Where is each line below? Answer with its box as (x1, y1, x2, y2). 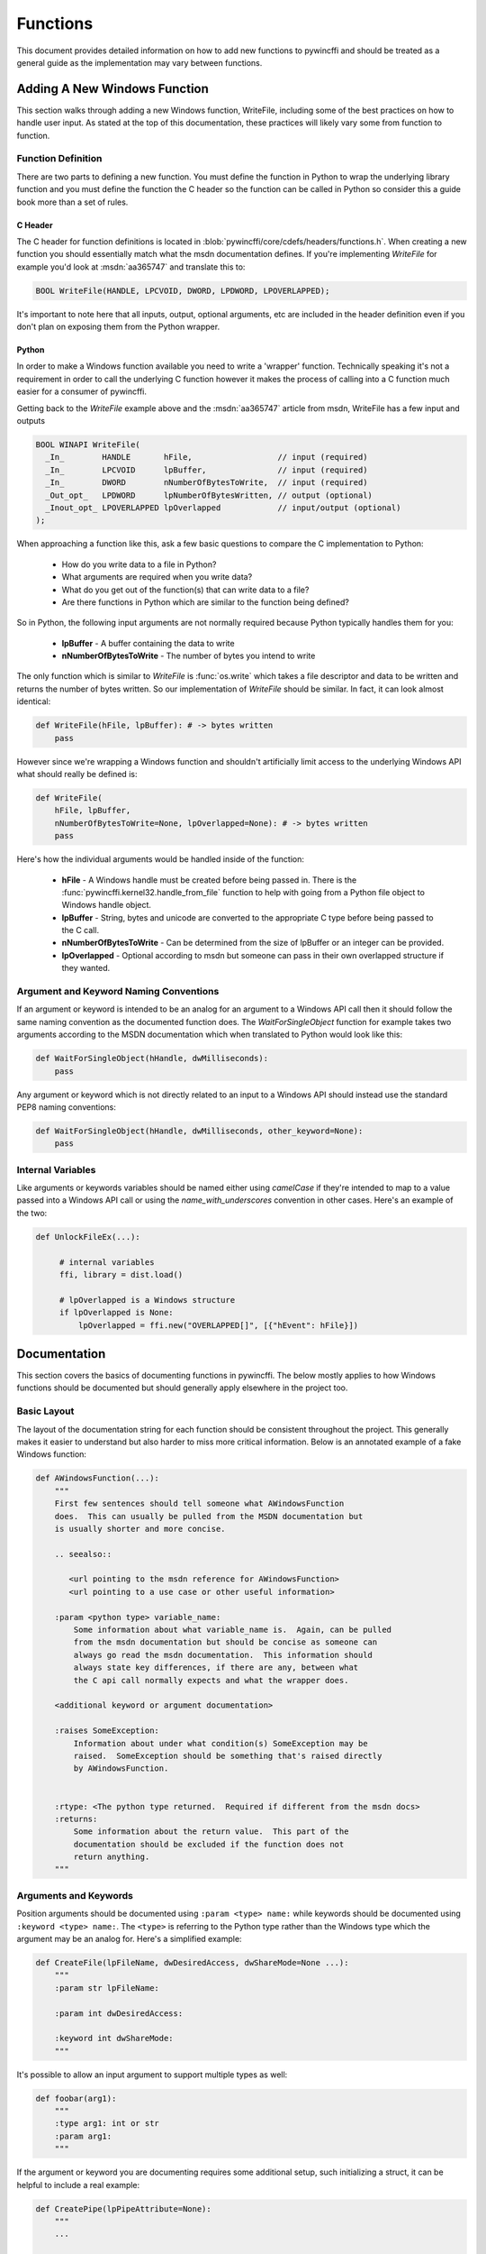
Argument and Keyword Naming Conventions (16, 985, 220, 998)
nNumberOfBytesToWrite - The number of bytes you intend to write (61, 650, 316, 662)
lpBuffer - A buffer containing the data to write (61, 637, 235, 648)
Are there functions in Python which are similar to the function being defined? (61, 596, 350, 608)
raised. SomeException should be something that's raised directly (73, 1750, 382, 1761)
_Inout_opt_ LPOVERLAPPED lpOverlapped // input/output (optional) (45, 502, 401, 513)
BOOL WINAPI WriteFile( (35, 440, 141, 450)
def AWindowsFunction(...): (35, 1473, 159, 1483)
